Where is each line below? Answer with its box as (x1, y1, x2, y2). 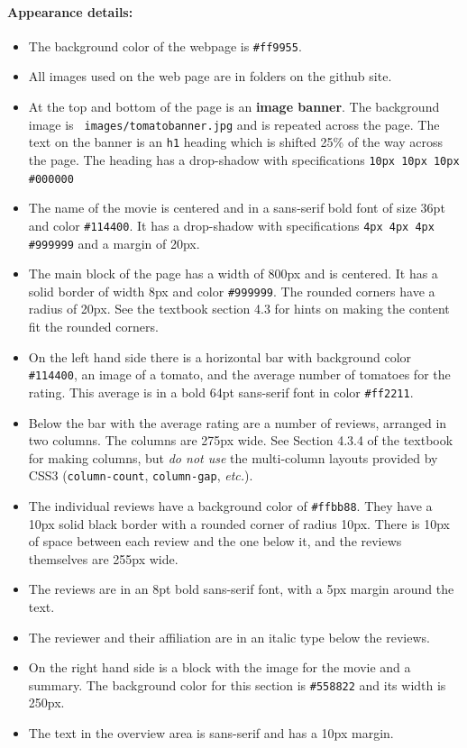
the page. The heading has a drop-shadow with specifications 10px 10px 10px (28, 150, 460, 169)
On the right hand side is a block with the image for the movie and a (28, 658, 411, 677)
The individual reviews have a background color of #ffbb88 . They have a (28, 496, 433, 515)
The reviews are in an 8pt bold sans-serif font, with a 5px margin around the (28, 579, 454, 598)
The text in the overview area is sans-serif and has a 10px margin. (28, 724, 394, 743)
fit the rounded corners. (28, 317, 159, 336)
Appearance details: (7, 2, 133, 21)
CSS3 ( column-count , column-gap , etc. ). (28, 466, 253, 485)
